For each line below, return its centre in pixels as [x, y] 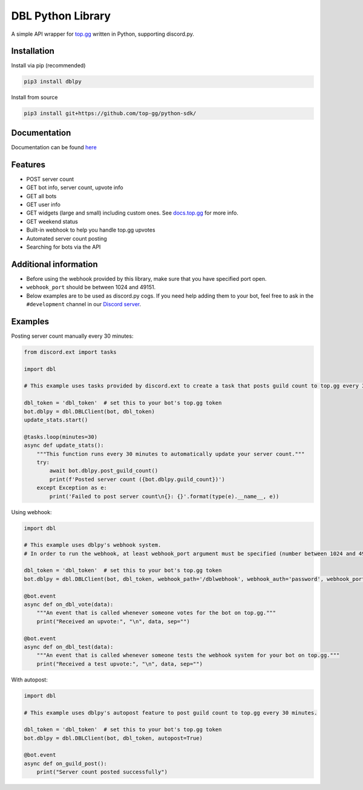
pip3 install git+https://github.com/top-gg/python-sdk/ [110, 113]
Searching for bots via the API [64, 247]
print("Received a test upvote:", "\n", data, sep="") [119, 664]
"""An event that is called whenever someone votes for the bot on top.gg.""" [156, 613]
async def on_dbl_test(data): [69, 647]
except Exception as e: [72, 488]
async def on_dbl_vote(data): [69, 604]
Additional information [54, 264]
